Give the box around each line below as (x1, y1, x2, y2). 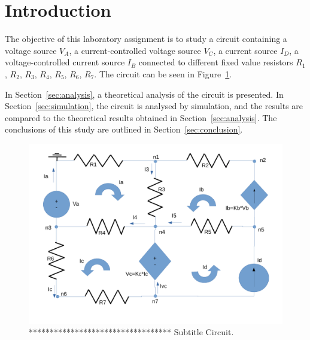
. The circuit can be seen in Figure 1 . (94, 67, 232, 80)
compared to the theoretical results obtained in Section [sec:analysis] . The (5, 111, 277, 124)
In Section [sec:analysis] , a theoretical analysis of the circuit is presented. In (5, 88, 284, 100)
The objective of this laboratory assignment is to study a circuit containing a (5, 32, 287, 45)
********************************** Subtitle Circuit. (29, 326, 234, 338)
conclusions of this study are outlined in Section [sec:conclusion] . (5, 123, 243, 136)
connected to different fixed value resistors (138, 56, 293, 68)
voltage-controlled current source (5, 56, 125, 68)
